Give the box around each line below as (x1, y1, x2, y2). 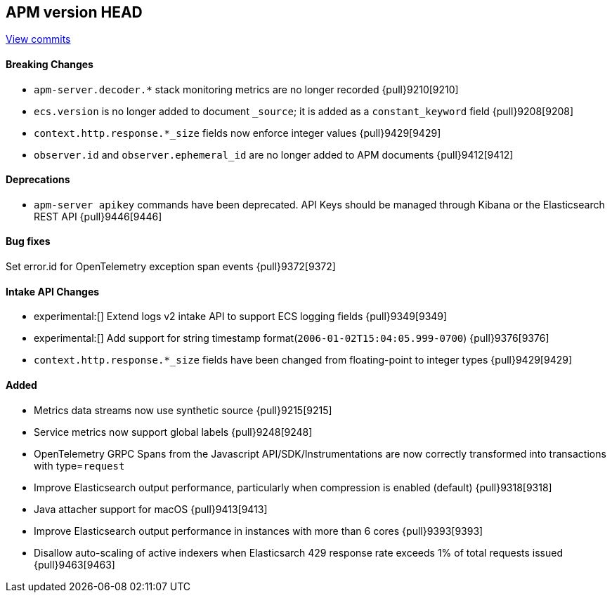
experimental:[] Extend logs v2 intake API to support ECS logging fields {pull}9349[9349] (34, 310, 448, 323)
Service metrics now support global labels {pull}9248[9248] (34, 425, 313, 438)
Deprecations (6, 173, 70, 186)
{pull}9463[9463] (34, 558, 115, 571)
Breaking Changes (6, 58, 93, 71)
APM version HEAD (6, 4, 143, 21)
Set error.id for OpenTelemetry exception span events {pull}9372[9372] (6, 260, 336, 273)
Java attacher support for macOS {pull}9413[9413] (34, 503, 268, 515)
